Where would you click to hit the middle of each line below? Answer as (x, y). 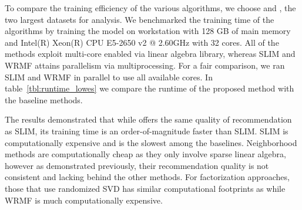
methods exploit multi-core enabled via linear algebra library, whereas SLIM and (150, 54)
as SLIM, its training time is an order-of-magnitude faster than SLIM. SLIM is (147, 131)
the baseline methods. (44, 99)
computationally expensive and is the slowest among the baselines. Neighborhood (151, 142)
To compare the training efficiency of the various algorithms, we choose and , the (150, 8)
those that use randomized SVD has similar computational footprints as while (145, 188)
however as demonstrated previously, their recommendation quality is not (137, 165)
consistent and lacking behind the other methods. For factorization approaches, (147, 177)
